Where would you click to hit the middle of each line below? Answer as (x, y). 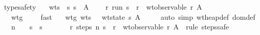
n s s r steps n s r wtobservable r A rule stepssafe (120, 27)
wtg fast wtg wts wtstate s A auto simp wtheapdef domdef (133, 16)
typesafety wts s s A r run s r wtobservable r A (103, 7)
